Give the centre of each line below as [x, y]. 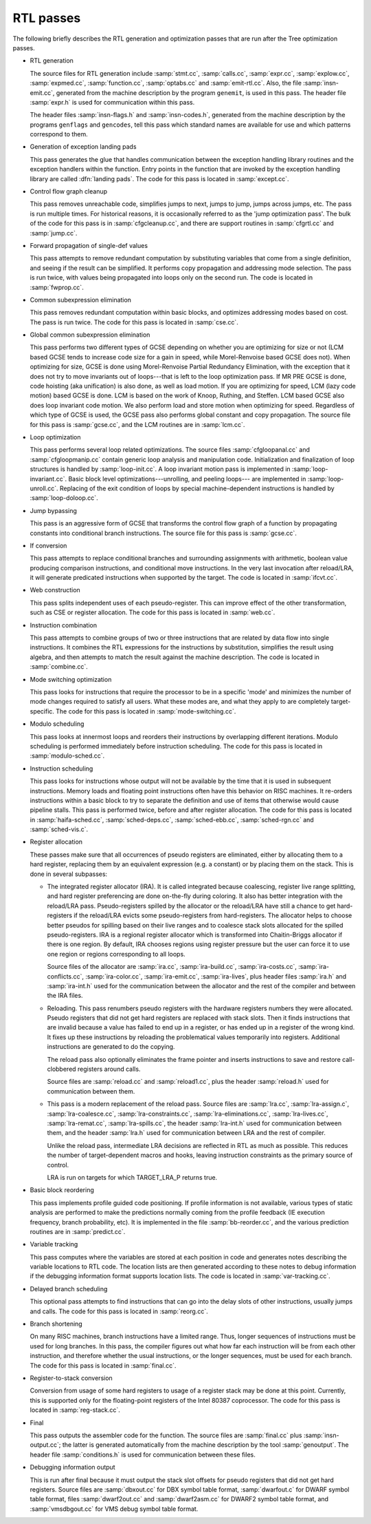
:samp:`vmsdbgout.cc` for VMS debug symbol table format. [114, 1509]
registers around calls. [109, 1069]
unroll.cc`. [44, 488]
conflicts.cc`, [66, 976]
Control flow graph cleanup [69, 191]
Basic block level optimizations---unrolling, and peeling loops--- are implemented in [187, 479]
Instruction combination [64, 625]
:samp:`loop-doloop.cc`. [64, 498]
